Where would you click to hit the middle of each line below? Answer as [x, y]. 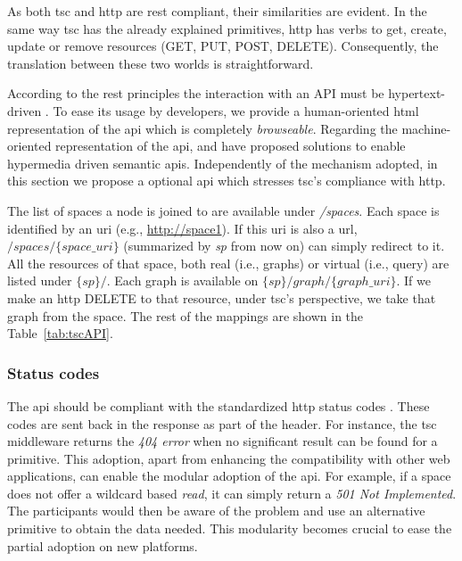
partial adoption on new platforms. [103, 545]
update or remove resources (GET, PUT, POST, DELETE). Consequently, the [223, 46]
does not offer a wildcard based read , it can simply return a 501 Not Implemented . [232, 493]
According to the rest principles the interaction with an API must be [196, 93]
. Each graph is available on [182, 280]
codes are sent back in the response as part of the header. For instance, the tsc [222, 423]
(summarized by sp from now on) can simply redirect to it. [284, 246]
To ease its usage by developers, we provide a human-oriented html [236, 110]
